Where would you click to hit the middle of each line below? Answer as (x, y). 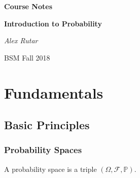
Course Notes (28, 6)
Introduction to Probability (53, 23)
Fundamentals (54, 92)
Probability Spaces (43, 150)
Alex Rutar (21, 40)
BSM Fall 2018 (27, 57)
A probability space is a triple (50, 169)
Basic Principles (47, 125)
